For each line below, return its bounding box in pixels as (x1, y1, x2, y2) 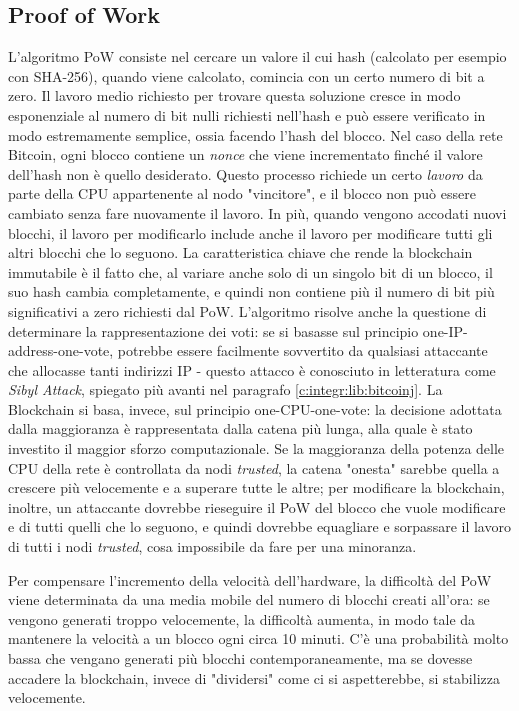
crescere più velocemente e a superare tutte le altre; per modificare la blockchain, (8, 477, 505, 498)
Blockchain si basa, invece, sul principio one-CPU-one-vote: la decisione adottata (8, 398, 502, 419)
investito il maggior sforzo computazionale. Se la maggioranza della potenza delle (8, 438, 505, 459)
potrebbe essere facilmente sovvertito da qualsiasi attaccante (117, 340, 488, 361)
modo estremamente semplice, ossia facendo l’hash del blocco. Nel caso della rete (8, 124, 503, 145)
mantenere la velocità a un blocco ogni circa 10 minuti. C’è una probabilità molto (8, 628, 509, 649)
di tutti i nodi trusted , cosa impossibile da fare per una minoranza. (8, 536, 417, 557)
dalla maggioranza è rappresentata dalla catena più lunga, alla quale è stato (8, 418, 473, 439)
